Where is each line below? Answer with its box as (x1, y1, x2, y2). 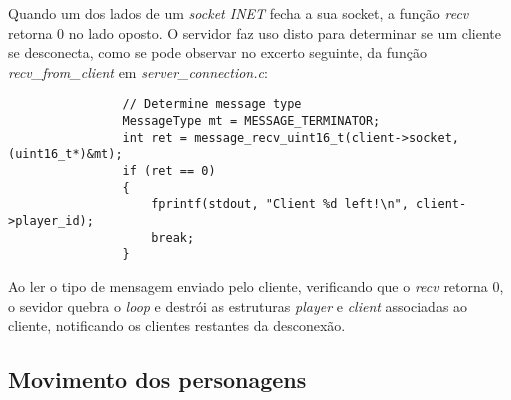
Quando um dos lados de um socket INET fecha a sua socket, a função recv (8, 3, 469, 23)
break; (151, 230, 195, 245)
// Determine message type (122, 97, 302, 112)
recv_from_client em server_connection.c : (8, 61, 268, 82)
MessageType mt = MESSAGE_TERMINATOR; (122, 114, 381, 129)
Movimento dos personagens (8, 364, 307, 395)
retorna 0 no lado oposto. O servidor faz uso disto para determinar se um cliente (8, 22, 501, 43)
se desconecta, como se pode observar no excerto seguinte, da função (8, 42, 427, 63)
